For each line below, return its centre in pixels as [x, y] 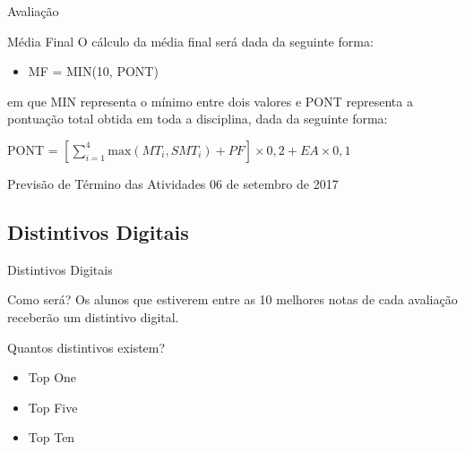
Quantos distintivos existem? [86, 347]
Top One [52, 377]
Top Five [53, 407]
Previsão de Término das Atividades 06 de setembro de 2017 [173, 183]
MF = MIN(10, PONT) [93, 71]
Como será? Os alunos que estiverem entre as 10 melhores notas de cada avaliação [232, 299]
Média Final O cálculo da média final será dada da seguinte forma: [190, 41]
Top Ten [52, 437]
